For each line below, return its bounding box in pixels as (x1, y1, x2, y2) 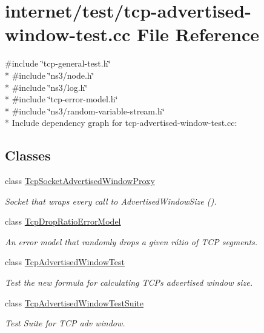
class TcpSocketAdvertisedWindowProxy (5, 174, 155, 187)
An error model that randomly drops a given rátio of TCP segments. (5, 235, 258, 248)
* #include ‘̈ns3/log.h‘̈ (5, 81, 88, 93)
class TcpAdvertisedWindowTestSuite (5, 296, 144, 309)
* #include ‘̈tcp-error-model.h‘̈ (5, 93, 118, 105)
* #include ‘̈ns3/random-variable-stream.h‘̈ (5, 104, 165, 117)
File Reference (136, 22, 260, 47)
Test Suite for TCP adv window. (5, 317, 125, 329)
